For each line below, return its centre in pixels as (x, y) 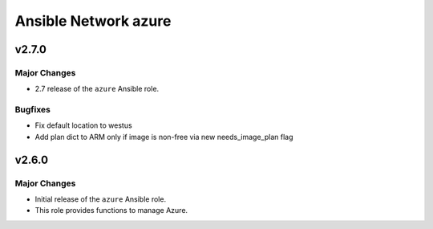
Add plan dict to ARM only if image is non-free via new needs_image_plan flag (164, 137)
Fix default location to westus (83, 125)
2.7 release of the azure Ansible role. (97, 89)
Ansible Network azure (93, 21)
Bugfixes (33, 110)
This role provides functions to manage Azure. (111, 211)
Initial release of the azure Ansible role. (101, 199)
